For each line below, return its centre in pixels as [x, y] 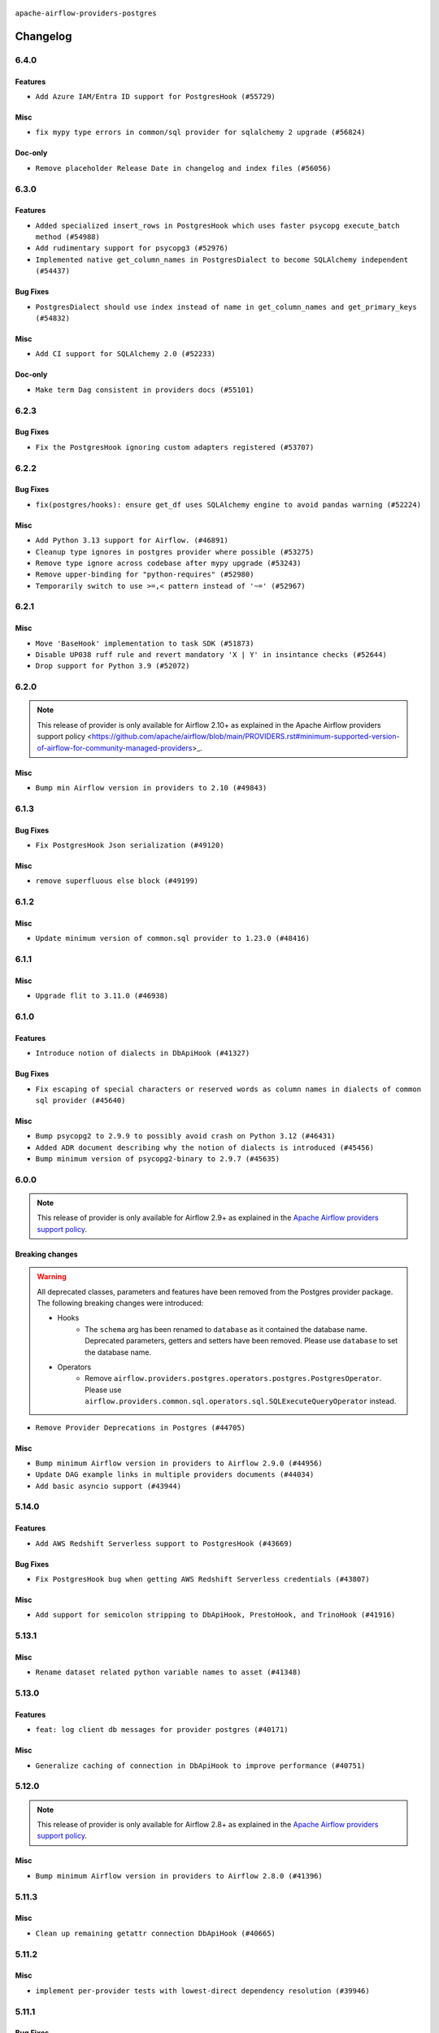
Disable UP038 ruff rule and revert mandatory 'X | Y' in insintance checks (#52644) [211, 655]
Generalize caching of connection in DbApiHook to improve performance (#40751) [200, 1765]
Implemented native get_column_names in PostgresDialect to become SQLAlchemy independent [222, 259]
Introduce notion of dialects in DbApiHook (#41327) [143, 1054]
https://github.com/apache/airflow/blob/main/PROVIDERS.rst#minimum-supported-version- [246, 737]
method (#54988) [68, 237]
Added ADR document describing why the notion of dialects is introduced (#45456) [204, 1147]
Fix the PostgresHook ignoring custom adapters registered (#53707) [175, 447]
